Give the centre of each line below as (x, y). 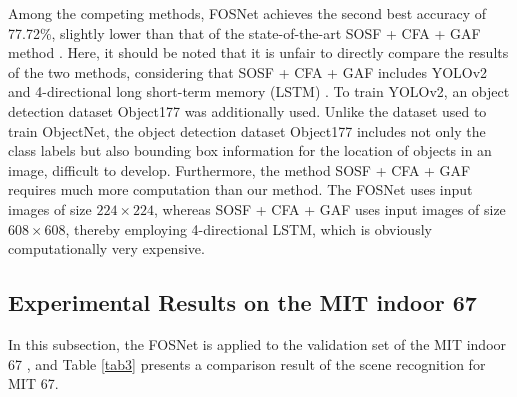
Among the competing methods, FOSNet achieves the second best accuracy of (247, 13)
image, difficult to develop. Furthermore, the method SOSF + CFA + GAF (239, 169)
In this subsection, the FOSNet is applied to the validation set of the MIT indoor (257, 343)
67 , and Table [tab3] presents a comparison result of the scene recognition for (247, 363)
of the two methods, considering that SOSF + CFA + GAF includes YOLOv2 (248, 71)
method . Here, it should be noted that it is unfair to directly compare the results (258, 52)
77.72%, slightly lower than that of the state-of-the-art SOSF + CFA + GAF (244, 32)
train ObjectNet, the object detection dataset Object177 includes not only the (247, 130)
